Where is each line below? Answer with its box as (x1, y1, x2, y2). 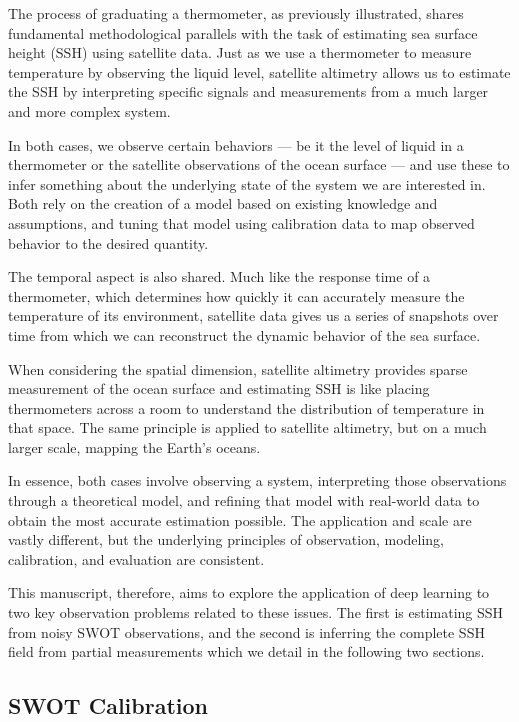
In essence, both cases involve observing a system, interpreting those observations (8, 470, 507, 491)
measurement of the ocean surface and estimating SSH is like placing (8, 378, 430, 399)
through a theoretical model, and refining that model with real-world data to (8, 490, 480, 511)
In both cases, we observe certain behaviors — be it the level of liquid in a (8, 134, 464, 155)
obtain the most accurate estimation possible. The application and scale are (8, 509, 472, 530)
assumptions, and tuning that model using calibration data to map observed (8, 212, 475, 233)
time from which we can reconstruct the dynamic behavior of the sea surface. (8, 324, 481, 345)
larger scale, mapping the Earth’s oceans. (8, 436, 261, 457)
